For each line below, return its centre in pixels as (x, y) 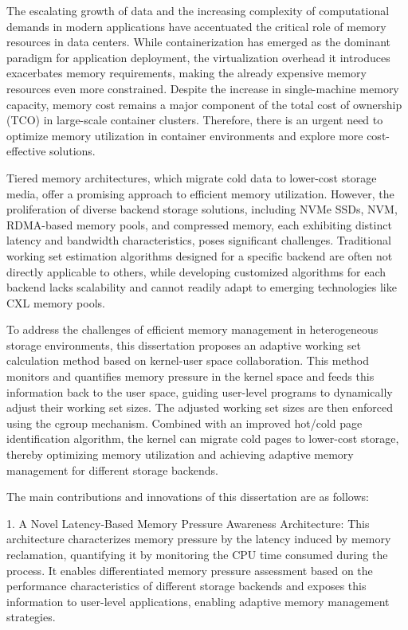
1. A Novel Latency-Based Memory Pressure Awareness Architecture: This (188, 523)
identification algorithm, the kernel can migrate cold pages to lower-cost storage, (203, 438)
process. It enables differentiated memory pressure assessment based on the (190, 570)
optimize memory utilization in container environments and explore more (185, 135)
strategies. (31, 617)
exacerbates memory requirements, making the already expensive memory (186, 73)
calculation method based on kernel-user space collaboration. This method (188, 360)
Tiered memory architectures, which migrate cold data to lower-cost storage (192, 177)
